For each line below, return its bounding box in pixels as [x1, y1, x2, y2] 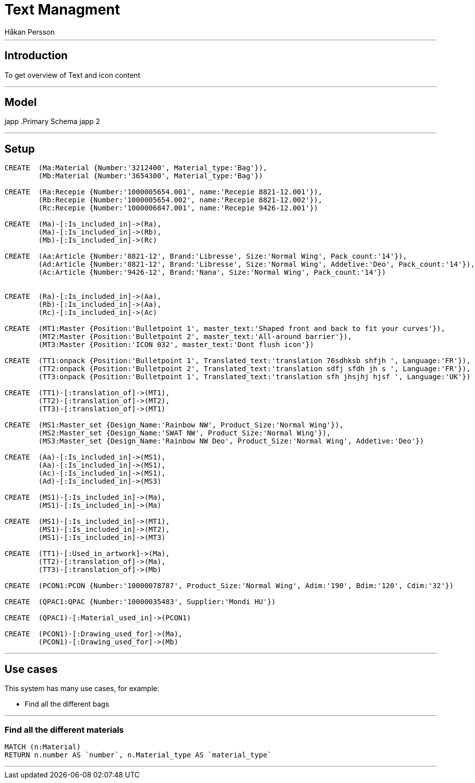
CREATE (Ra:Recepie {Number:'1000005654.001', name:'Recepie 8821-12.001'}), [5, 188, 323, 196]
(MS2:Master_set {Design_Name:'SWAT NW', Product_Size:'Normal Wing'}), [38, 429, 331, 437]
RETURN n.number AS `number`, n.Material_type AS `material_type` [5, 750, 272, 759]
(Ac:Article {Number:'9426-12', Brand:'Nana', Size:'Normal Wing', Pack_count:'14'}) [38, 268, 386, 277]
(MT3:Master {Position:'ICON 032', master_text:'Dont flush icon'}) [38, 341, 314, 349]
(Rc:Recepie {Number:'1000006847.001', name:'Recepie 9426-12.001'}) [38, 204, 318, 212]
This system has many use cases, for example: [5, 684, 159, 693]
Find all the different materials [5, 724, 124, 735]
